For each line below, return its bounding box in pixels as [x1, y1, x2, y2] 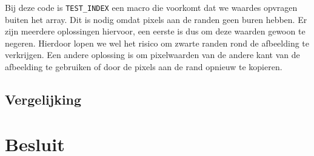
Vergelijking [5, 90, 82, 109]
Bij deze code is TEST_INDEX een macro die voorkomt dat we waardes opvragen [5, 1, 298, 13]
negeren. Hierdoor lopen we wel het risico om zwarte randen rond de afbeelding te [5, 36, 309, 49]
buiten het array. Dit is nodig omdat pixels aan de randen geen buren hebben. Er [5, 13, 307, 25]
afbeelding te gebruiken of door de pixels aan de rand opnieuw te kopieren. [5, 60, 282, 73]
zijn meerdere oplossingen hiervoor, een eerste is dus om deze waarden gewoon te [5, 25, 306, 37]
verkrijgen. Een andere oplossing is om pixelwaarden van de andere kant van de [5, 48, 300, 61]
